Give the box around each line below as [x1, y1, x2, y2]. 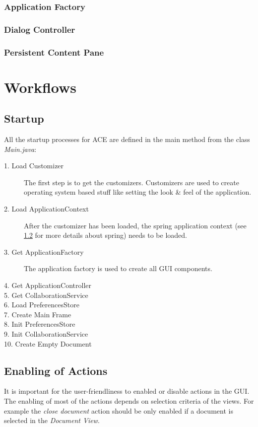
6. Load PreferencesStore [4, 299, 79, 310]
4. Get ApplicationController [4, 280, 91, 290]
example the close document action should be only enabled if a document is [4, 405, 233, 416]
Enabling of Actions [4, 362, 108, 378]
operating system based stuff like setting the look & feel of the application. [24, 187, 252, 197]
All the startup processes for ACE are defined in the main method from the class [4, 134, 250, 144]
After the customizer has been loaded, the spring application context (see [24, 220, 247, 230]
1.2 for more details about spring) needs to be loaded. [24, 230, 187, 240]
